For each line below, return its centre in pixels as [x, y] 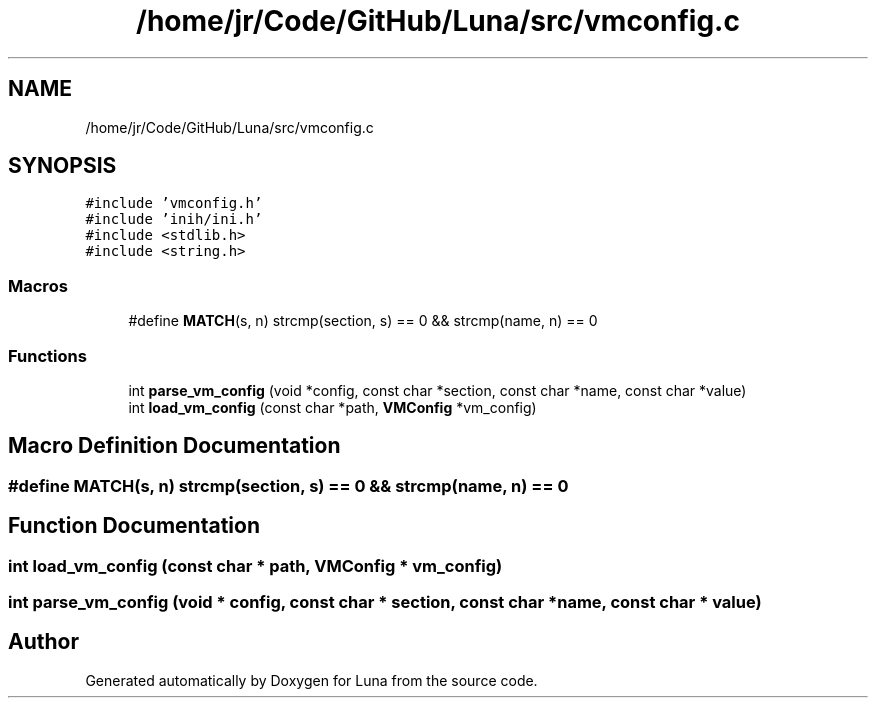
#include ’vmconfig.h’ [174, 203]
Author [43, 642]
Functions [47, 355]
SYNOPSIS [62, 166]
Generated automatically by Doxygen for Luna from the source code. [311, 680]
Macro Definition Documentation [174, 446]
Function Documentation [134, 526]
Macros [38, 285]
